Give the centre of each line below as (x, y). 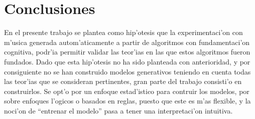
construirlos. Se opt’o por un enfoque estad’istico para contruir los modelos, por (127, 91)
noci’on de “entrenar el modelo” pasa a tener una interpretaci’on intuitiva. (118, 110)
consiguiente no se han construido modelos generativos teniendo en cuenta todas (127, 71)
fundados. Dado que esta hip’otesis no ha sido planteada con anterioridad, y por (127, 61)
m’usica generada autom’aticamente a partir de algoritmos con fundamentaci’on (127, 42)
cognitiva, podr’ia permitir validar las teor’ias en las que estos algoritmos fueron (127, 52)
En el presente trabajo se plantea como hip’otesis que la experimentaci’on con (123, 32)
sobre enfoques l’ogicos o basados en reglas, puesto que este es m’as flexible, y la (127, 101)
